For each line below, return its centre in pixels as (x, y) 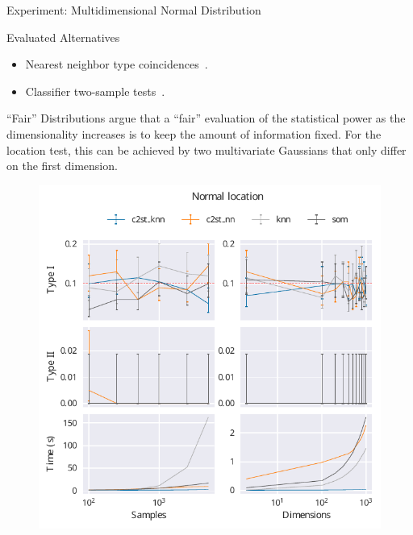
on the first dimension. (62, 166)
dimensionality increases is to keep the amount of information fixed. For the (194, 133)
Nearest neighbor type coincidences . (117, 64)
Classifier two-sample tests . (95, 91)
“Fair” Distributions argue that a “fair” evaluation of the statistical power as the (206, 118)
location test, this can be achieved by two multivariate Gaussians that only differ (206, 149)
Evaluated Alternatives (63, 37)
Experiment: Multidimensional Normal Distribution (134, 10)
